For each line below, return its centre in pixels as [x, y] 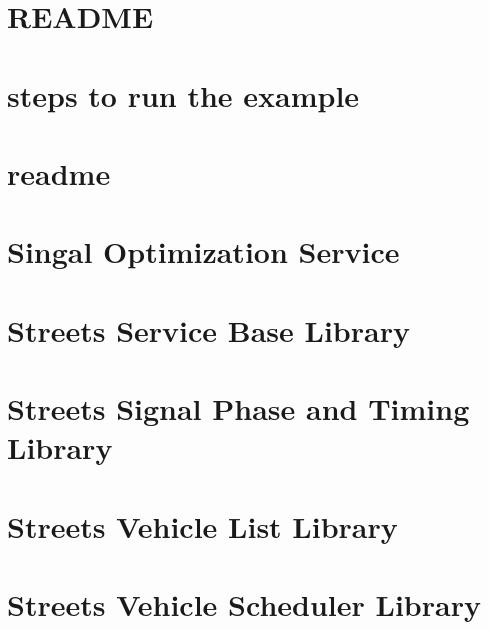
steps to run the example [183, 94]
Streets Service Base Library [208, 329]
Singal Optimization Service [203, 251]
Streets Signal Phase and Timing [238, 408]
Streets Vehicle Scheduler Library [244, 604]
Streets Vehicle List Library [202, 525]
